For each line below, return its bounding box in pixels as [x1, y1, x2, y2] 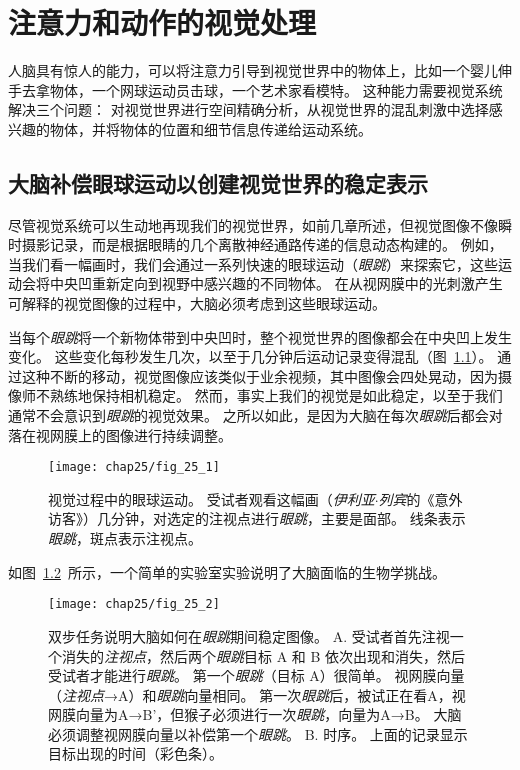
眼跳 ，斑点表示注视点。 [48, 528, 202, 549]
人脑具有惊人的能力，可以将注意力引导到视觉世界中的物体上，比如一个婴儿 [8, 60, 498, 81]
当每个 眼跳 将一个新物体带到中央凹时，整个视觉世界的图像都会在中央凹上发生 [8, 326, 512, 347]
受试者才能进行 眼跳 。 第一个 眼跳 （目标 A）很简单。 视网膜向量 [48, 665, 465, 686]
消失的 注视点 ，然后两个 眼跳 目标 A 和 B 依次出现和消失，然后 [61, 645, 466, 666]
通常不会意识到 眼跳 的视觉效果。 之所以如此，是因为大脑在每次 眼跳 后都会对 [8, 405, 503, 426]
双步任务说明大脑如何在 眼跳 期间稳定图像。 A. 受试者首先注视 [48, 625, 450, 646]
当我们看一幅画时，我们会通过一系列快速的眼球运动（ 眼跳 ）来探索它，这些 [8, 253, 498, 274]
